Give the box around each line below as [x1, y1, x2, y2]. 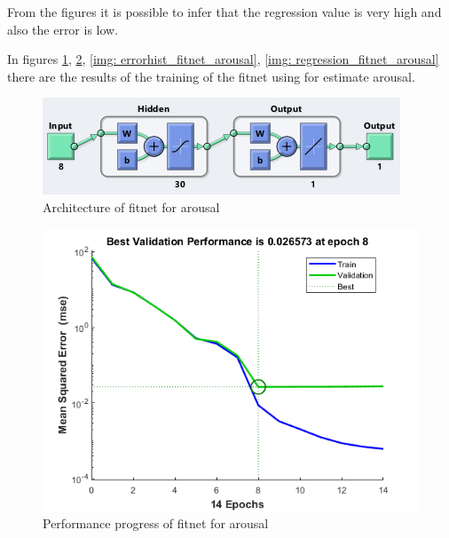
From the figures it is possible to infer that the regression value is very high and [7, 3, 442, 20]
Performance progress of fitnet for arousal [43, 514, 269, 533]
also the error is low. [7, 20, 119, 38]
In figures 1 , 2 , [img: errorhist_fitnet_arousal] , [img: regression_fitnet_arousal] [7, 50, 439, 68]
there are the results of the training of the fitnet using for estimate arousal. [7, 67, 415, 85]
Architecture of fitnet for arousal [43, 197, 220, 216]
